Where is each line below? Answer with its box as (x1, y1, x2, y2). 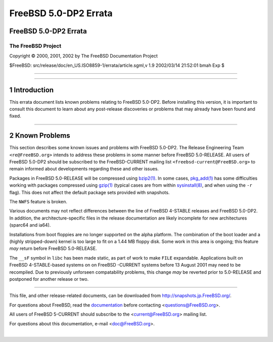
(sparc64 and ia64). (9, 222, 51, 228)
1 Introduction (9, 85, 54, 94)
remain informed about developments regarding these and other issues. (9, 166, 159, 172)
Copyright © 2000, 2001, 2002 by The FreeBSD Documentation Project (9, 53, 158, 59)
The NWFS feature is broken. (9, 199, 68, 205)
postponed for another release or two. (9, 276, 89, 282)
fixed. (9, 113, 21, 119)
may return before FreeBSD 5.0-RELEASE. (9, 245, 97, 251)
